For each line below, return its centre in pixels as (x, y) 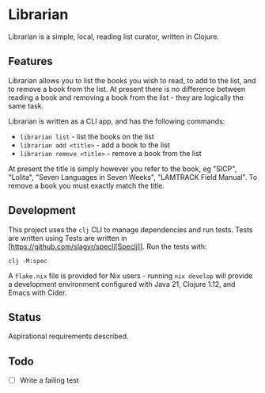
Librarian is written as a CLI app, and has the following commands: (117, 121)
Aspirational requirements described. (68, 336)
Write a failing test (49, 380)
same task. (26, 105)
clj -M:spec (28, 261)
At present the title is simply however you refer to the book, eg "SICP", (123, 169)
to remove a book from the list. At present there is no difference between (127, 89)
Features (30, 61)
